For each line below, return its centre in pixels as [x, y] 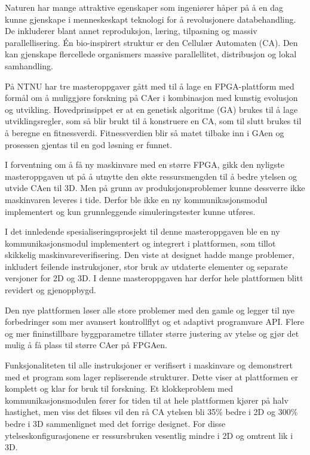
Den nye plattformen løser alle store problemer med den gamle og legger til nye [150, 310]
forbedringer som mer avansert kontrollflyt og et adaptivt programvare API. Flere [155, 322]
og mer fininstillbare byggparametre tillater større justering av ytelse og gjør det [152, 333]
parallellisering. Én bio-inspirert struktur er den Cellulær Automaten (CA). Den [151, 42]
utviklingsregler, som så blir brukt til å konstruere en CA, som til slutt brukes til [153, 121]
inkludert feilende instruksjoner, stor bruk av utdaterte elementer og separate [146, 266]
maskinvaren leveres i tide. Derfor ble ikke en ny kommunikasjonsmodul [136, 199]
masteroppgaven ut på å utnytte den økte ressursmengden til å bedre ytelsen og [151, 176]
